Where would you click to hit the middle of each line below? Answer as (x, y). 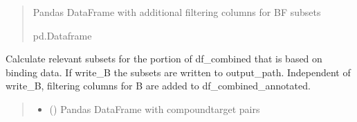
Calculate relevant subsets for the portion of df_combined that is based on (164, 59)
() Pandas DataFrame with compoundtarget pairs (155, 108)
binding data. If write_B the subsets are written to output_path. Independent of (178, 72)
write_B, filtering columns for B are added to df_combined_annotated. (158, 86)
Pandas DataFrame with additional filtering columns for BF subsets (177, 12)
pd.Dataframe (62, 35)
